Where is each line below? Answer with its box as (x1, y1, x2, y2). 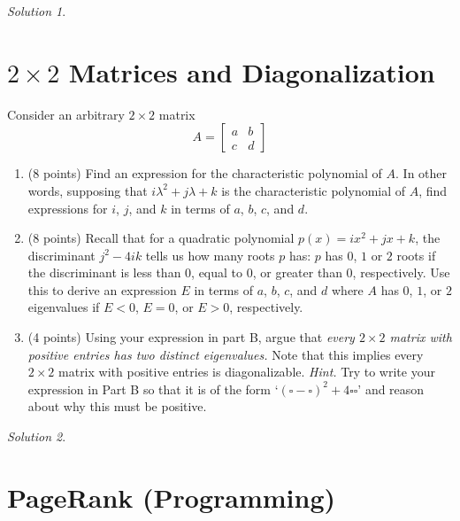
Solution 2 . (7, 427, 66, 446)
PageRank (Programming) (7, 478, 336, 515)
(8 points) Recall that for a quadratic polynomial (27, 229, 295, 247)
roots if (396, 245, 436, 264)
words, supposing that (27, 181, 148, 199)
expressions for (27, 198, 108, 217)
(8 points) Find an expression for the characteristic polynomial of (27, 164, 382, 183)
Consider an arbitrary (7, 105, 125, 123)
